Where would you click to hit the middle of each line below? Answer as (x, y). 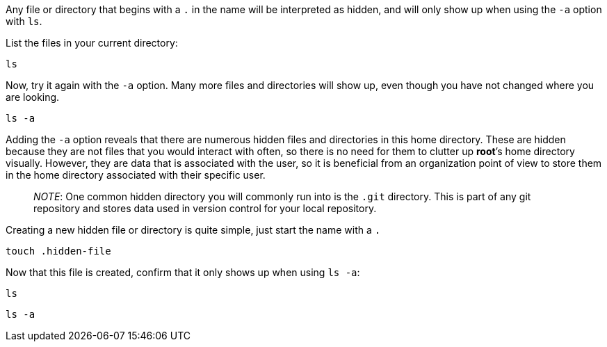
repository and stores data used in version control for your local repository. (205, 208)
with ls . (24, 21)
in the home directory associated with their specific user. (136, 175)
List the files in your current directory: (92, 43)
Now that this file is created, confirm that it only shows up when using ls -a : (183, 272)
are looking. (33, 97)
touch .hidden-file (58, 251)
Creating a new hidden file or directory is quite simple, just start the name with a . (193, 230)
